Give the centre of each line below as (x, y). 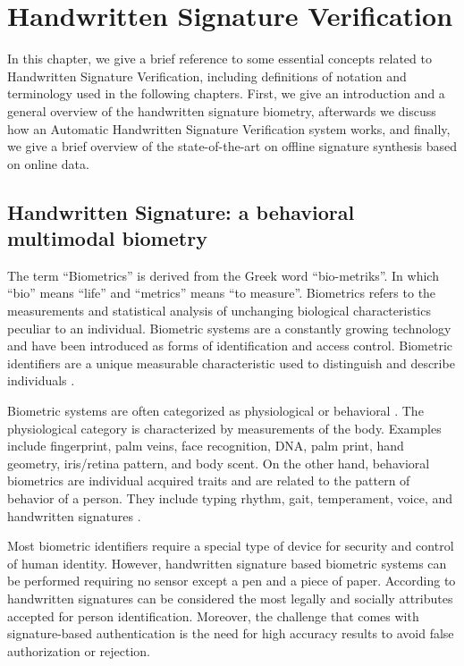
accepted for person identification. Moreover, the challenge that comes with (213, 615)
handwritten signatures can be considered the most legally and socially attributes (230, 598)
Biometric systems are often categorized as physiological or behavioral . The (215, 411)
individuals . (41, 380)
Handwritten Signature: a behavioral (181, 211)
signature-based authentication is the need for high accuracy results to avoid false (231, 633)
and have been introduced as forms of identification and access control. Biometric (230, 346)
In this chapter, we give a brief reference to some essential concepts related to (219, 59)
